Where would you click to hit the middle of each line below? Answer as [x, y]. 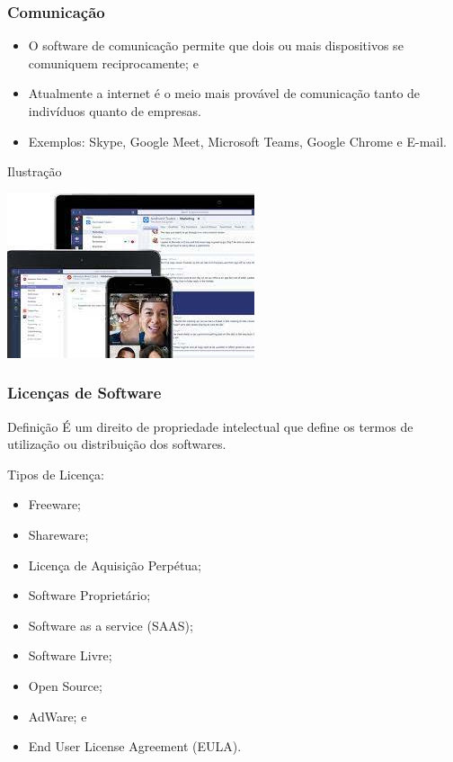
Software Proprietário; [89, 595]
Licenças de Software [84, 393]
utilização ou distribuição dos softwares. [117, 444]
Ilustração [35, 171]
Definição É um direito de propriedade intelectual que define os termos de [210, 426]
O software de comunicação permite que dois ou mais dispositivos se [216, 45]
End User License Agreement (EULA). [135, 746]
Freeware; [55, 504]
